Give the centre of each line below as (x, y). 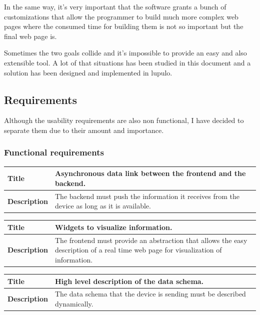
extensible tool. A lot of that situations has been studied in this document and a (127, 62)
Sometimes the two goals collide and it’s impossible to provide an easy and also (125, 53)
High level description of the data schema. (129, 281)
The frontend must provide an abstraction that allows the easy (151, 240)
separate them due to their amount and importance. (84, 130)
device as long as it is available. (103, 206)
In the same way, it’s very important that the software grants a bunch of (115, 6)
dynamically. (74, 303)
